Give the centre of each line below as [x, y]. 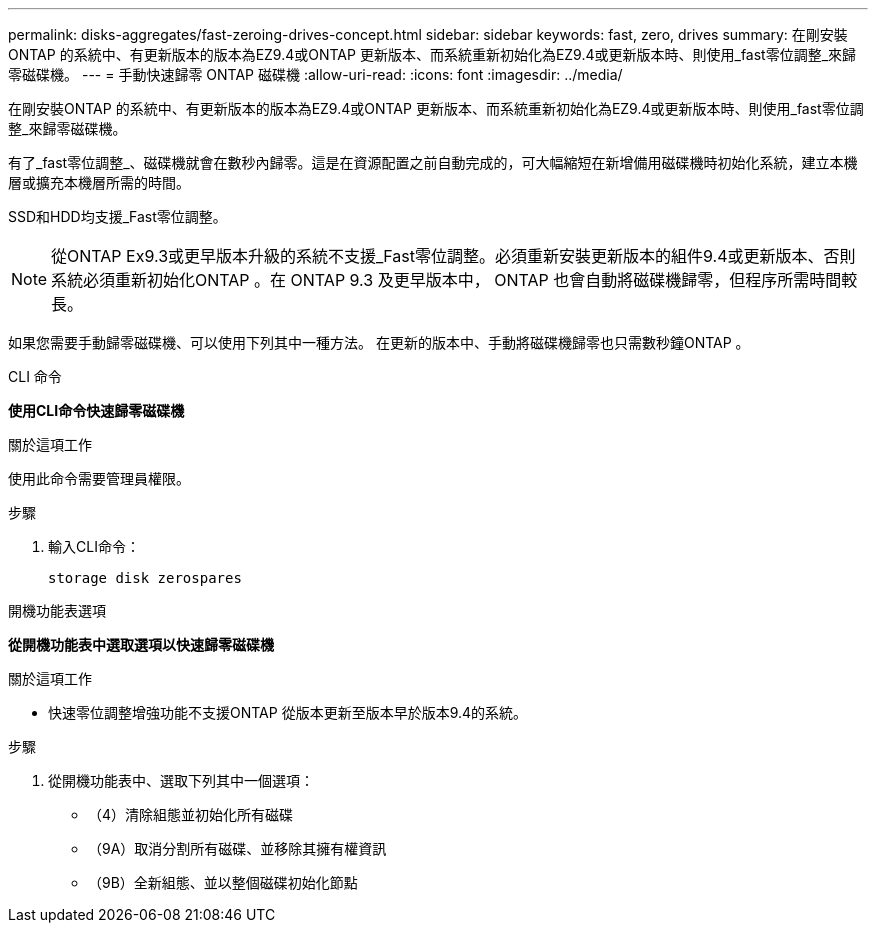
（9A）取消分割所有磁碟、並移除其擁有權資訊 [237, 848]
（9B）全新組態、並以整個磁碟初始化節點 [223, 882]
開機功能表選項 [57, 610]
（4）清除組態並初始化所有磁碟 [191, 814]
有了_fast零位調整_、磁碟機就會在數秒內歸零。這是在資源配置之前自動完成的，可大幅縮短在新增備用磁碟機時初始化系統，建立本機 [433, 162]
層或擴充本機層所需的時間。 [99, 182]
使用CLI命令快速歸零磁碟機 [96, 410]
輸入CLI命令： [94, 546]
